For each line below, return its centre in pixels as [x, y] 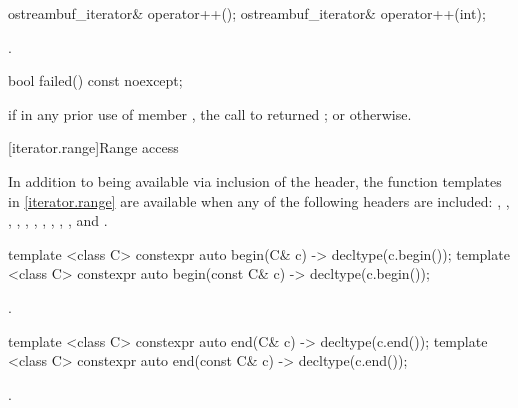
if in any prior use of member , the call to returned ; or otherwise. [210, 113]
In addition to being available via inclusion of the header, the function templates [255, 180]
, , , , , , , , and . [58, 220]
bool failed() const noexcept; [95, 80]
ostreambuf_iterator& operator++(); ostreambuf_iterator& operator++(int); [247, 13]
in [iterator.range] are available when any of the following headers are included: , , [259, 200]
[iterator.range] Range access [93, 147]
